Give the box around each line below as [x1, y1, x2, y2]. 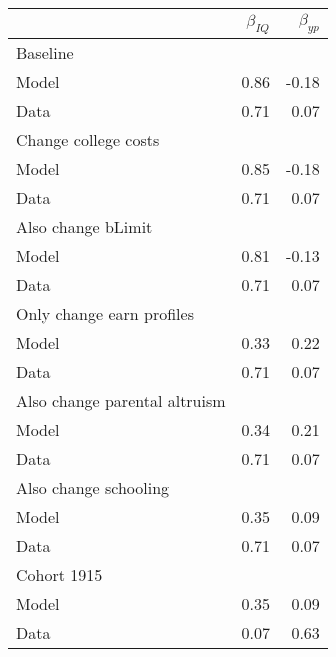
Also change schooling [16, 476, 170, 500]
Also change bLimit [16, 215, 153, 239]
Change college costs [16, 128, 160, 152]
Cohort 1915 [16, 563, 103, 587]
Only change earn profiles [16, 302, 194, 326]
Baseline [16, 41, 74, 65]
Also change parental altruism [16, 389, 226, 413]
